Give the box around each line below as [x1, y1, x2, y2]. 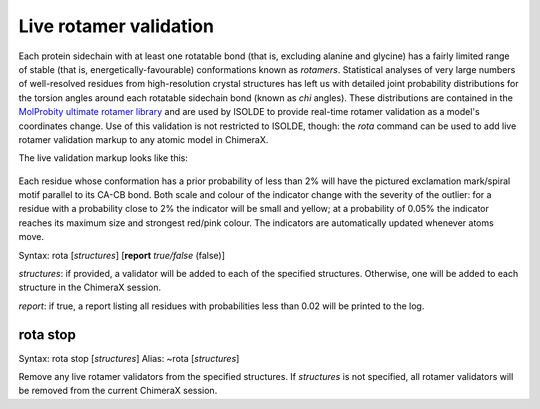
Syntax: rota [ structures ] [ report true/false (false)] [18, 249, 225, 261]
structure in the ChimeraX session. [18, 281, 162, 294]
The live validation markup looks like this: [18, 152, 189, 164]
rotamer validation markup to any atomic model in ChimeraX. [18, 133, 269, 145]
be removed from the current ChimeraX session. [18, 385, 218, 397]
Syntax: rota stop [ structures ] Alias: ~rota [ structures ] [18, 352, 240, 364]
